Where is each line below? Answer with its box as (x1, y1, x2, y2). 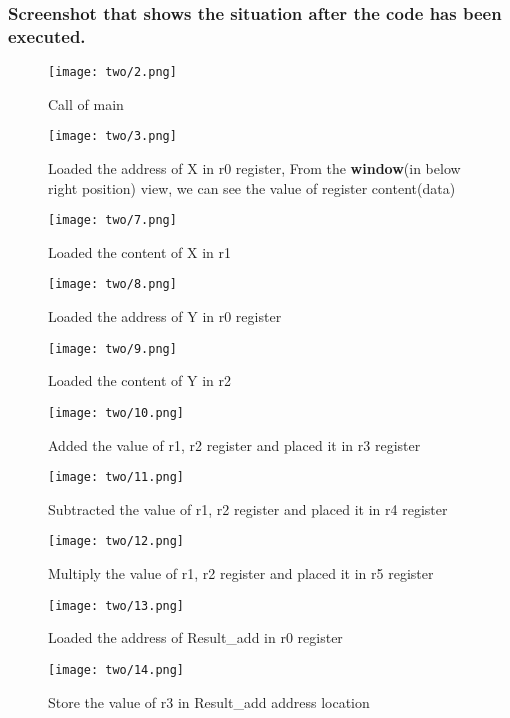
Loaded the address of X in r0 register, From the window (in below (48, 158, 461, 179)
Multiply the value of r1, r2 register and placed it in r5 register (48, 563, 434, 584)
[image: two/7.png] (48, 213, 177, 228)
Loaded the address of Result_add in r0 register (48, 627, 343, 648)
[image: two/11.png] (48, 470, 185, 485)
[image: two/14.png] (48, 662, 185, 677)
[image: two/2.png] (48, 65, 177, 80)
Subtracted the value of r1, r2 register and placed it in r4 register (48, 498, 448, 519)
